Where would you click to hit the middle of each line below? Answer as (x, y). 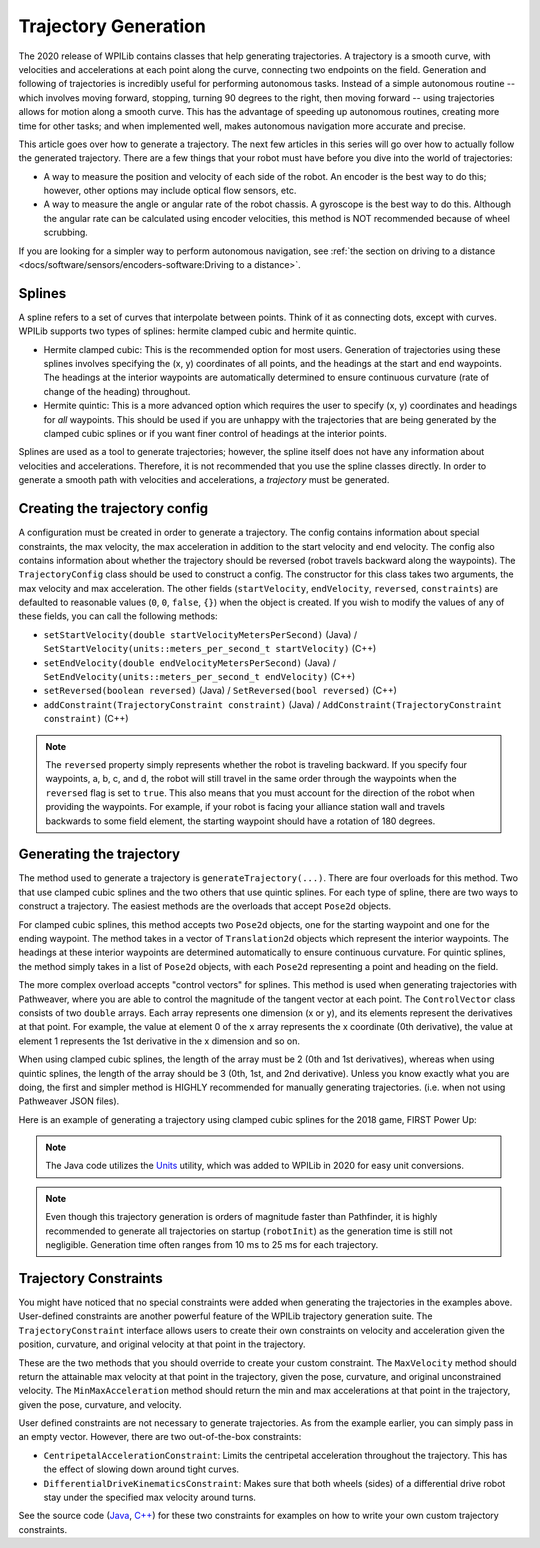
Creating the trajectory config (113, 508)
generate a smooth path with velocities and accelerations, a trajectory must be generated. (204, 480)
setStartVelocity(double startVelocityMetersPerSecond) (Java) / (200, 634)
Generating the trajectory (99, 854)
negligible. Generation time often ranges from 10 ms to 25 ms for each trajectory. (212, 1245)
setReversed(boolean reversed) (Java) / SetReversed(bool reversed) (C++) (220, 691)
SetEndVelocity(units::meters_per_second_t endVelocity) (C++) (199, 677)
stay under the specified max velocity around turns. (150, 1497)
